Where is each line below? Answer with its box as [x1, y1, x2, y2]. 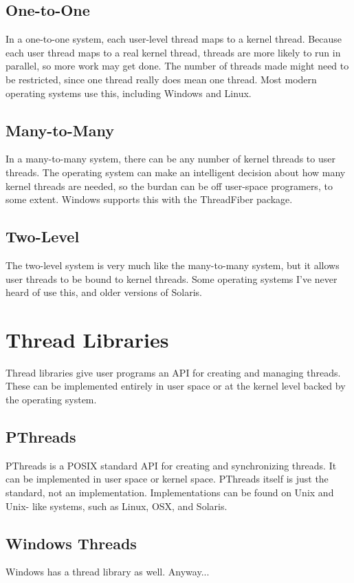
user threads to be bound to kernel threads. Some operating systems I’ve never [5, 271, 338, 286]
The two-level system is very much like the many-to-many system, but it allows [5, 257, 340, 272]
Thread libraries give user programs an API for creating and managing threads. [5, 365, 341, 379]
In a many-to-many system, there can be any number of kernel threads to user [5, 151, 335, 166]
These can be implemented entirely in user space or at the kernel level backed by [5, 379, 346, 393]
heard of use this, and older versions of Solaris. [5, 285, 203, 299]
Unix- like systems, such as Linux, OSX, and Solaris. [5, 498, 228, 513]
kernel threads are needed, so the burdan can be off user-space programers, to [5, 178, 333, 193]
